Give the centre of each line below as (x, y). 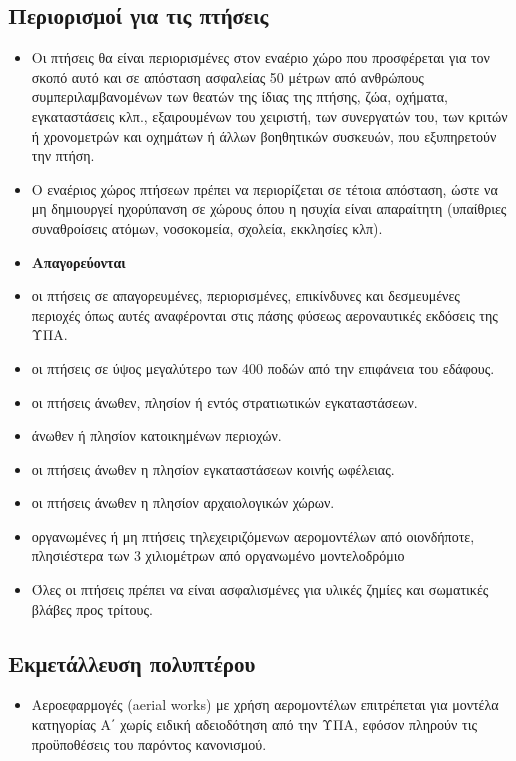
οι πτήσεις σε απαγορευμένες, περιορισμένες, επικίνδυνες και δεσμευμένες (245, 295)
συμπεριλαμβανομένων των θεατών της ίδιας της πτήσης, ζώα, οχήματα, (239, 96)
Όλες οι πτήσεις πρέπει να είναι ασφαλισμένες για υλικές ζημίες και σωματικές (260, 589)
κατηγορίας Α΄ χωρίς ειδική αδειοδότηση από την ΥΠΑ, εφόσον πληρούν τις (254, 724)
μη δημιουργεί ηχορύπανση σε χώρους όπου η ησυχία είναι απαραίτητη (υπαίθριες (269, 208)
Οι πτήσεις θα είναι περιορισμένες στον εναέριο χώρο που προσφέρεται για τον (260, 57)
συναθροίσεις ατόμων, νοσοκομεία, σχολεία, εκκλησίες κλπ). (207, 227)
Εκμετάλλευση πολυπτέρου (132, 662)
